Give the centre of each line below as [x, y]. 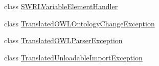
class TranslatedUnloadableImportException [73, 57]
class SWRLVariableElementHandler [61, 6]
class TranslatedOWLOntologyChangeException [79, 23]
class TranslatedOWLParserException [63, 40]
